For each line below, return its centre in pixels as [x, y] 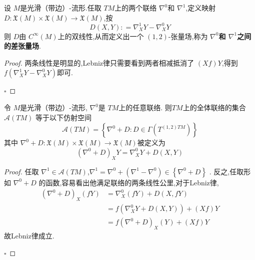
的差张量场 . [22, 46]
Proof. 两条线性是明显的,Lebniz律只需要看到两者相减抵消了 [99, 62]
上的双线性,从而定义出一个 [101, 36]
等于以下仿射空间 [63, 117]
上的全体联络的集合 [214, 107]
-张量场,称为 [188, 36]
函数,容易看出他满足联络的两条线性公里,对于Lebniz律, [132, 182]
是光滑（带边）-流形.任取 [61, 8]
